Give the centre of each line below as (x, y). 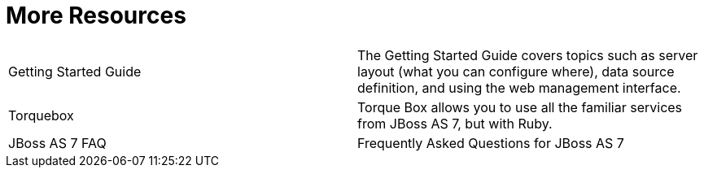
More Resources (96, 15)
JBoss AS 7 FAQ (57, 143)
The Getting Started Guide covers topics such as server (528, 55)
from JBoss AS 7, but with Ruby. (455, 123)
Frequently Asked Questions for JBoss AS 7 (491, 143)
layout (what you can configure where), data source (516, 71)
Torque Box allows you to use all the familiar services (520, 107)
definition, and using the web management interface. (519, 87)
